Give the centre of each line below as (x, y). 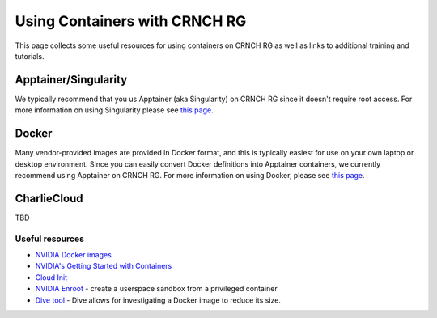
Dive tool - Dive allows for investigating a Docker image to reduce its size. (158, 300)
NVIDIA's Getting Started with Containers (104, 266)
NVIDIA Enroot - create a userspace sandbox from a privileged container (157, 289)
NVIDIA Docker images (74, 254)
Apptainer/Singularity (71, 80)
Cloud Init (51, 277)
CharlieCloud (49, 198)
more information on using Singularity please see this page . (114, 110)
